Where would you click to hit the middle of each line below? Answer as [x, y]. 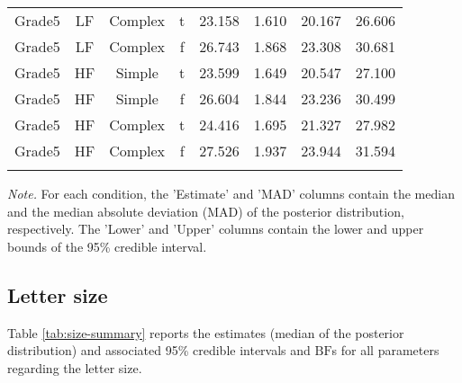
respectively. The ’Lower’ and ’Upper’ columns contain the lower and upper [216, 229]
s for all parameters [385, 350]
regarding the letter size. [75, 367]
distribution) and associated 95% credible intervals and [159, 350]
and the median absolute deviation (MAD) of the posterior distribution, [206, 211]
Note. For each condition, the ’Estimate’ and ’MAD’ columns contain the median [231, 193]
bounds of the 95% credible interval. [107, 246]
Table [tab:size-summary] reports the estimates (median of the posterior [206, 332]
